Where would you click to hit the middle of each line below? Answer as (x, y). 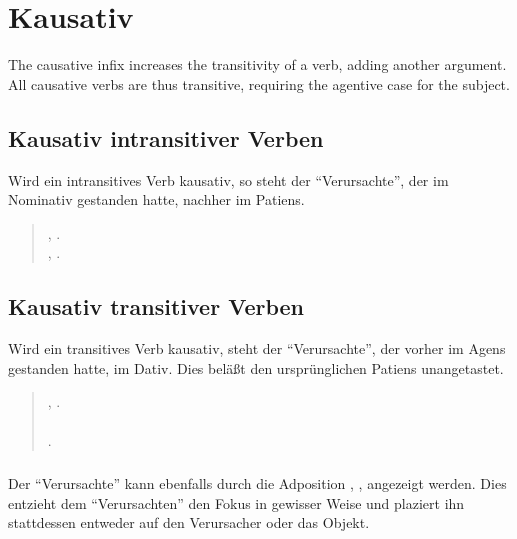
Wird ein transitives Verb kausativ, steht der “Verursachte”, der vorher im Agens (257, 348)
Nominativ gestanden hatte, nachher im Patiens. (156, 199)
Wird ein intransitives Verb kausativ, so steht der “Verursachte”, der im (228, 179)
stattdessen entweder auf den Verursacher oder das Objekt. (189, 522)
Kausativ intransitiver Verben (166, 137)
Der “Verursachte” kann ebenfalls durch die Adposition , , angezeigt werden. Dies (257, 482)
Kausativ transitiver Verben (156, 306)
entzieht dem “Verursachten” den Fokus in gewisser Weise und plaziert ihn (236, 502)
